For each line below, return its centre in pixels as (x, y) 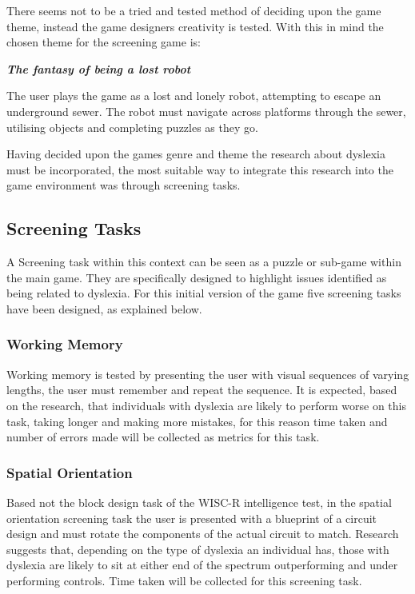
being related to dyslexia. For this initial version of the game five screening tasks (204, 293)
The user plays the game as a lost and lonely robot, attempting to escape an (194, 96)
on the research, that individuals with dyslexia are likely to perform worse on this (206, 405)
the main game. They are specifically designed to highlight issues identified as (197, 277)
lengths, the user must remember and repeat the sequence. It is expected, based (202, 390)
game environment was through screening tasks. (124, 185)
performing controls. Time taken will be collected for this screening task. (184, 580)
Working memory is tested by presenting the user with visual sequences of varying (208, 374)
